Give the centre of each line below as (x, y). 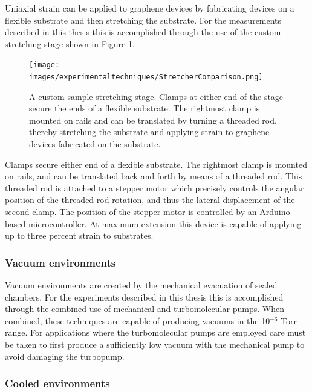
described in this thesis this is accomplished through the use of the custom (143, 32)
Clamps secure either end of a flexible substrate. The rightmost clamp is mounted (156, 164)
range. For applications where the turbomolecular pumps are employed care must (155, 332)
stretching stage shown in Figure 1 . (70, 43)
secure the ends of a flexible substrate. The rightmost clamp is (145, 108)
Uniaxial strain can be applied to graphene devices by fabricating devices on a (150, 8)
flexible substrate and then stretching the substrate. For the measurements (143, 20)
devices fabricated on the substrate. (95, 144)
